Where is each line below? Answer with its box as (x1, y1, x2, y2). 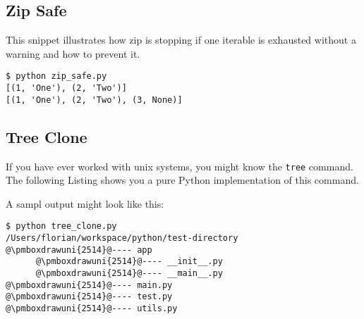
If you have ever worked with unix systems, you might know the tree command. (6, 158, 353, 173)
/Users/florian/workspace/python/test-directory (6, 233, 238, 244)
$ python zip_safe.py (6, 71, 107, 82)
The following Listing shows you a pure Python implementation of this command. (6, 173, 359, 187)
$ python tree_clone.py (6, 221, 117, 232)
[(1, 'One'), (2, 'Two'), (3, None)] (6, 94, 183, 105)
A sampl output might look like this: (6, 196, 164, 211)
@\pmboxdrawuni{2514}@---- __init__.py (35, 256, 223, 267)
